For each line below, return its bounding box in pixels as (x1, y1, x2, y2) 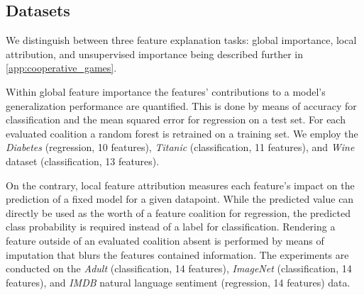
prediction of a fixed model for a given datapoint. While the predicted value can (6, 191, 354, 206)
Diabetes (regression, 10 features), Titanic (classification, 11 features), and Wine (6, 140, 355, 155)
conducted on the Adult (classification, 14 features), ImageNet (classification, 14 (6, 261, 352, 276)
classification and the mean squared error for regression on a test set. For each (6, 112, 346, 127)
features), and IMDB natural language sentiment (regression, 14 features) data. (6, 274, 351, 289)
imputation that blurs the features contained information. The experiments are (6, 247, 349, 262)
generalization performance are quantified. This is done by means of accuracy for (6, 98, 357, 113)
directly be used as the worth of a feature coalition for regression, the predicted (6, 205, 351, 220)
